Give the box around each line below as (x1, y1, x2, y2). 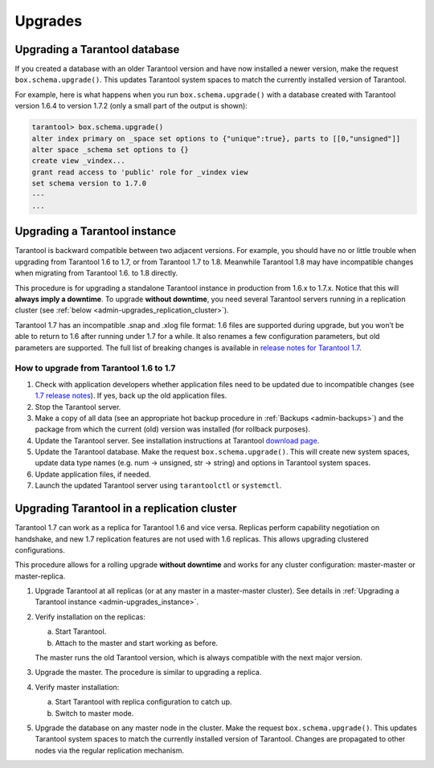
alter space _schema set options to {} (31, 145, 189, 154)
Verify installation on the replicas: (35, 611, 146, 622)
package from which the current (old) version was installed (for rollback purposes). (35, 424, 311, 434)
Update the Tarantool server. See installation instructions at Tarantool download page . (35, 435, 320, 445)
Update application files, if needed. (35, 469, 152, 479)
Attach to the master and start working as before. (55, 638, 219, 647)
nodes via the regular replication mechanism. (35, 746, 185, 755)
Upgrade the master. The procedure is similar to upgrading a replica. (35, 668, 262, 677)
